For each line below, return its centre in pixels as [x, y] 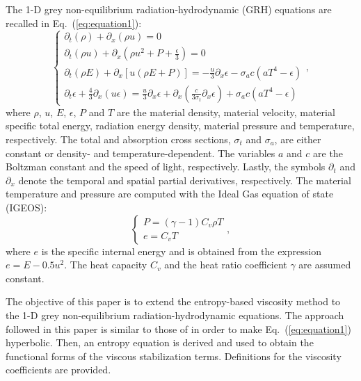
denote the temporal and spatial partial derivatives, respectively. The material [185, 180]
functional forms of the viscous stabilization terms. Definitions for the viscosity [174, 356]
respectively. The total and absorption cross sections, [118, 139]
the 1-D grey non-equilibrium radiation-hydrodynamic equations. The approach [175, 315]
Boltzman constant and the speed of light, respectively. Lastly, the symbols [166, 167]
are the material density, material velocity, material [226, 112]
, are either [298, 139]
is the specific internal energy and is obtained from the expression [181, 251]
